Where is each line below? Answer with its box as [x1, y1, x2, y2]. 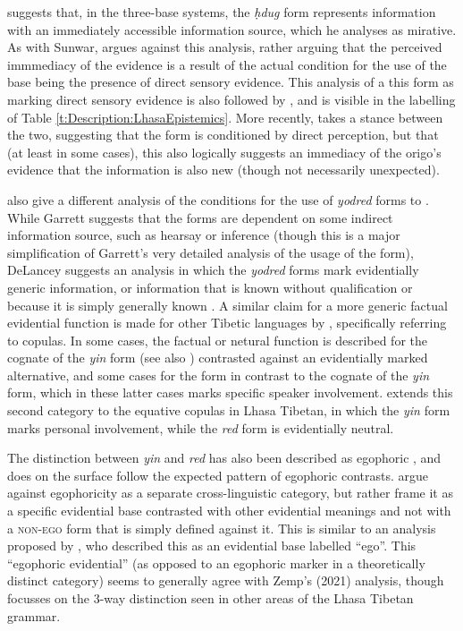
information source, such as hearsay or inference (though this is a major [7, 226, 400, 244]
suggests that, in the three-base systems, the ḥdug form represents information [7, 3, 436, 21]
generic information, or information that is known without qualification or [7, 277, 413, 296]
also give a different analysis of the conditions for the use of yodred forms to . [7, 190, 429, 209]
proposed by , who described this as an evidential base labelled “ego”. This [7, 536, 417, 555]
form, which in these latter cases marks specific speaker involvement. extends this [7, 383, 453, 402]
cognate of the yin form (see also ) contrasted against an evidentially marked [7, 348, 428, 367]
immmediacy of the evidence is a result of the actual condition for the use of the [7, 55, 447, 73]
